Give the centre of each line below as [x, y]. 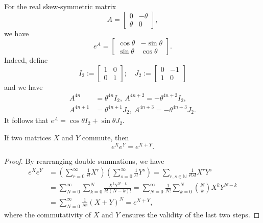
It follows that [26, 120]
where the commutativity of [47, 214]
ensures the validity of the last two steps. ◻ [191, 214]
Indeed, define [26, 60]
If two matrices [28, 137]
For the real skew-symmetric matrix [60, 6]
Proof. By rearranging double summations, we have [84, 160]
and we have [23, 86]
